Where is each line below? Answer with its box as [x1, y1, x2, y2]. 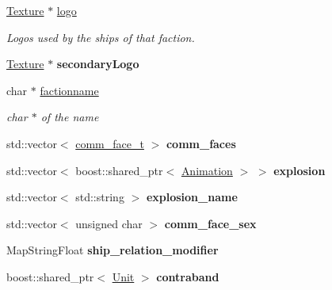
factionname [40, 82, 99, 98]
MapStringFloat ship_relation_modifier [6, 242, 219, 258]
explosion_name [146, 189, 238, 205]
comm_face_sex [164, 215, 257, 231]
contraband [156, 268, 219, 284]
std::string [75, 189, 124, 205]
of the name [40, 109, 99, 125]
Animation [181, 162, 233, 178]
